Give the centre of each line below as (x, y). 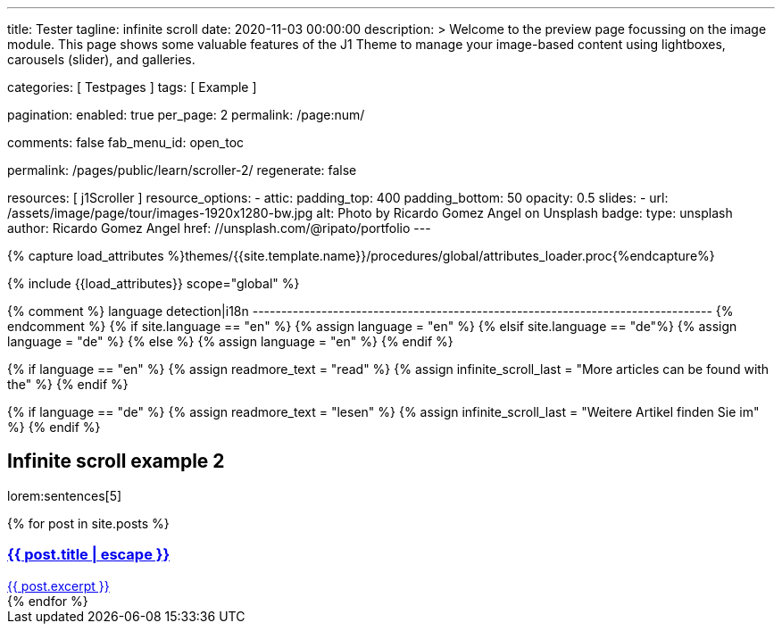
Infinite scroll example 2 (116, 461)
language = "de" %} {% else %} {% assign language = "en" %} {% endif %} (230, 341)
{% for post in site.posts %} (88, 523)
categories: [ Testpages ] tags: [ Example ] (132, 87)
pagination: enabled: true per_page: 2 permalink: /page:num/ (186, 115)
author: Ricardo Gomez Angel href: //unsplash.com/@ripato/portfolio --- (219, 228)
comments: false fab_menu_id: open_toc (126, 142)
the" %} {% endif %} (68, 384)
